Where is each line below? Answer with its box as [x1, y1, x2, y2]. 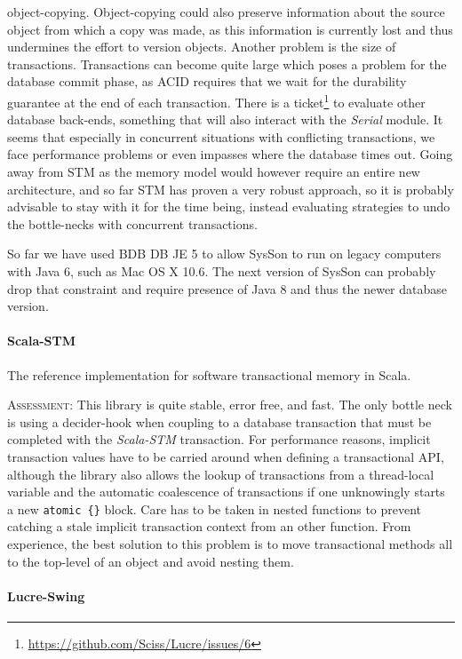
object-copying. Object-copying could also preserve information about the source [7, 3, 445, 20]
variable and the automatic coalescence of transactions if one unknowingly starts [7, 482, 445, 501]
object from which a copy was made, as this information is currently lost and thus [7, 20, 453, 38]
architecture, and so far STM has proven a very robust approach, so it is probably [7, 179, 454, 198]
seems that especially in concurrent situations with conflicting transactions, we [7, 127, 435, 146]
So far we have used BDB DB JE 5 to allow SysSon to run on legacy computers [7, 244, 442, 263]
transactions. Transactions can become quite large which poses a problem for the [7, 54, 447, 73]
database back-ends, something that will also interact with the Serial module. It [7, 110, 443, 129]
